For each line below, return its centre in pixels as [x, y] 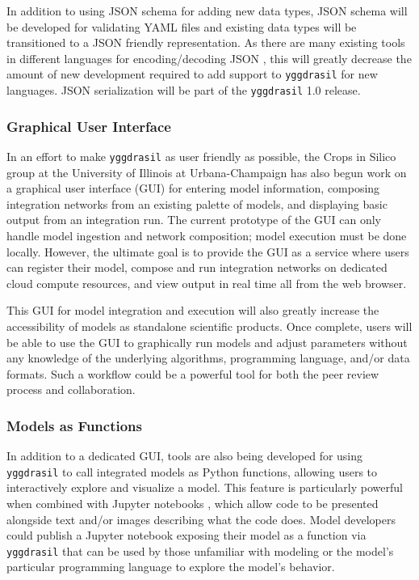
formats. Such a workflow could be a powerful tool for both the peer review [193, 373]
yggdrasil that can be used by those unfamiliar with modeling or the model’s [200, 550]
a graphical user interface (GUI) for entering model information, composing [193, 188]
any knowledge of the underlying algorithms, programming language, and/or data [208, 358]
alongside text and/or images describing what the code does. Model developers [201, 519]
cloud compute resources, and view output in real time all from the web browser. [207, 283]
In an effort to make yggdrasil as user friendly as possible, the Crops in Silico [201, 156]
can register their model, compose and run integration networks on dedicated [197, 267]
